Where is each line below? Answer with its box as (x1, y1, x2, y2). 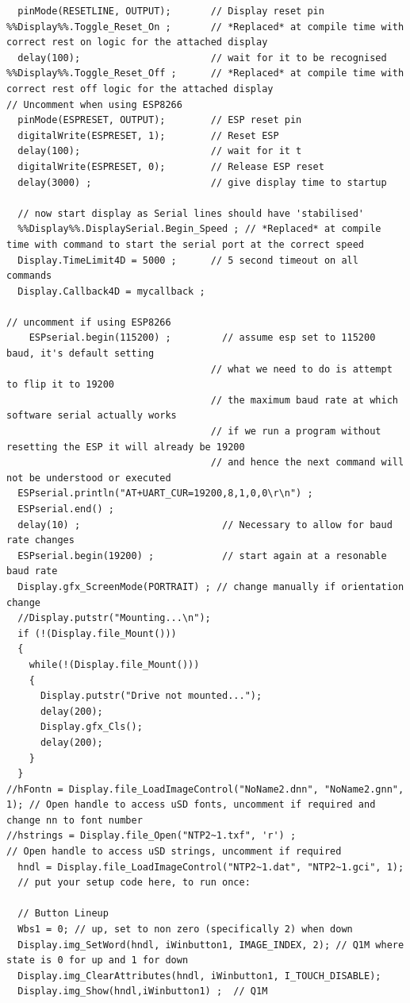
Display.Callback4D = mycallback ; (17, 285, 205, 297)
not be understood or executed (6, 472, 171, 484)
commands (6, 270, 52, 282)
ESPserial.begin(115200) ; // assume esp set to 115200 (29, 332, 376, 344)
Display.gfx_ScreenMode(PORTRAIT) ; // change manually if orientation (17, 581, 404, 592)
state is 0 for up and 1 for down (6, 955, 189, 966)
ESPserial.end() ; (17, 503, 115, 515)
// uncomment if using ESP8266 (6, 316, 171, 328)
